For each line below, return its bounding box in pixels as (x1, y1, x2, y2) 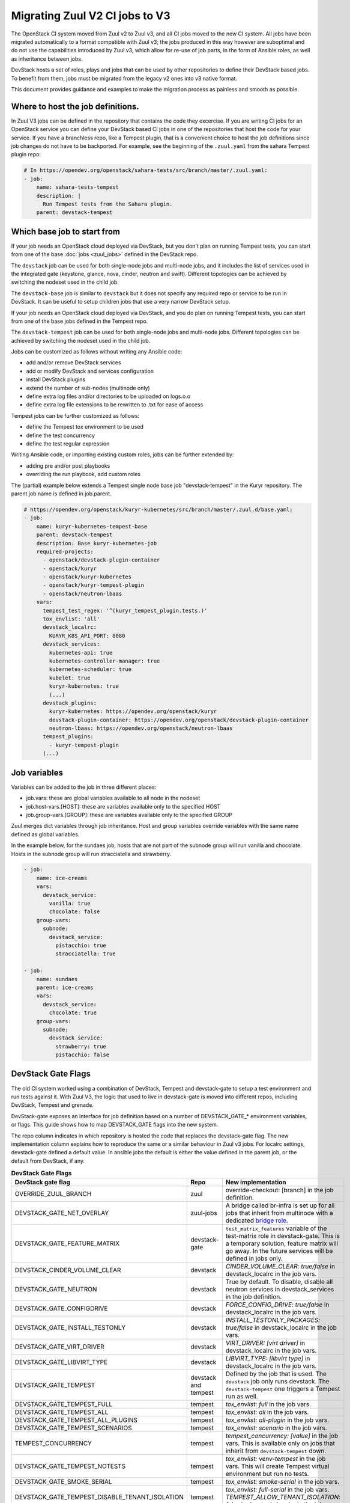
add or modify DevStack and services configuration (26, 367, 154, 375)
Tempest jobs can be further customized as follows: (11, 412, 140, 419)
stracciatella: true (55, 950, 116, 957)
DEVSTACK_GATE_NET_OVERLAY (14, 1209, 109, 1217)
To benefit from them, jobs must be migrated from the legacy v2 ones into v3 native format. (11, 75, 237, 82)
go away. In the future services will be (225, 1247, 333, 1255)
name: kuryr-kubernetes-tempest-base (36, 523, 148, 530)
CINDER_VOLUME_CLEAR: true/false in (225, 1263, 336, 1271)
